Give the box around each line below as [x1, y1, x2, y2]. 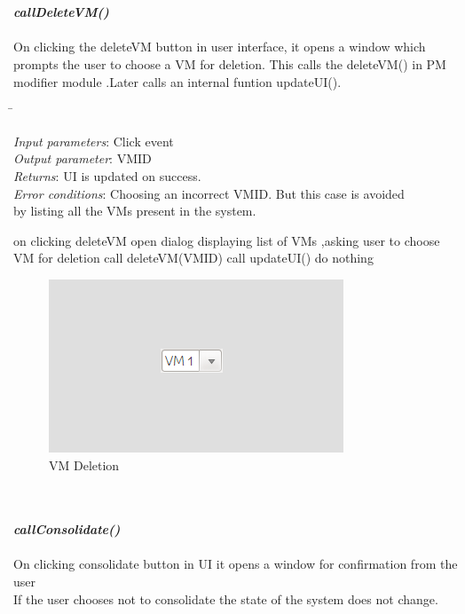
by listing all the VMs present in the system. [13, 201, 256, 220]
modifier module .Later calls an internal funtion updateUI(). [13, 72, 342, 91]
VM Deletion [49, 455, 120, 474]
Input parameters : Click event [13, 131, 174, 150]
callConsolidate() [13, 520, 121, 539]
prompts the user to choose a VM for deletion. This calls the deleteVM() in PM [13, 54, 446, 73]
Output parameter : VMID [13, 149, 152, 168]
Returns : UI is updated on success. [13, 166, 201, 185]
